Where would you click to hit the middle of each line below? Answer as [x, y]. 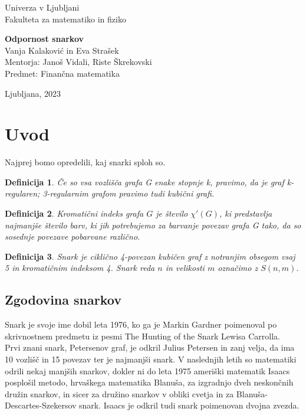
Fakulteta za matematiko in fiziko [65, 19]
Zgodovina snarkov [63, 300]
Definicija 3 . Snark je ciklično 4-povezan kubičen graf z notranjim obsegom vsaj [150, 256]
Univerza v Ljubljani [42, 7]
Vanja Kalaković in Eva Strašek [62, 50]
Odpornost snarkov [45, 39]
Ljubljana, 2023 [33, 93]
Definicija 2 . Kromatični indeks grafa [74, 213]
